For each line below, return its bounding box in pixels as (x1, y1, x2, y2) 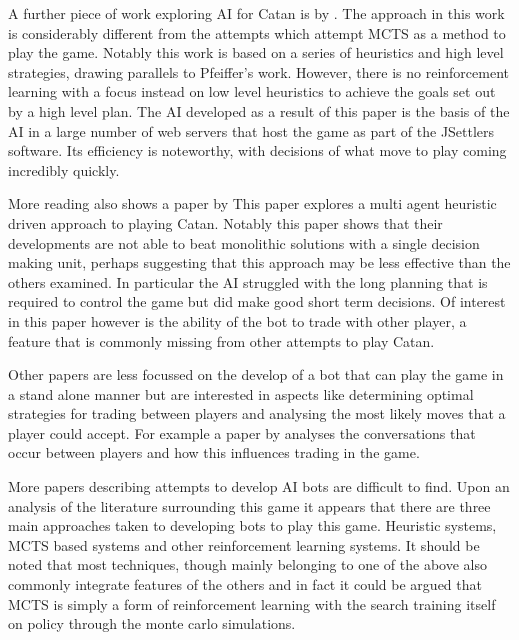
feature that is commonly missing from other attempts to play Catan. (8, 330, 435, 351)
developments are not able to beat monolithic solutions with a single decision (8, 232, 480, 253)
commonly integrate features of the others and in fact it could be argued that (8, 574, 482, 595)
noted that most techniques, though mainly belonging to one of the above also (8, 554, 487, 575)
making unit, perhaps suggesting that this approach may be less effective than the (8, 252, 511, 273)
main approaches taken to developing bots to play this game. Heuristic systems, (8, 515, 497, 536)
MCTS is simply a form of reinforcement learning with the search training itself (8, 593, 496, 614)
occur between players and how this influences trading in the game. (8, 442, 420, 463)
